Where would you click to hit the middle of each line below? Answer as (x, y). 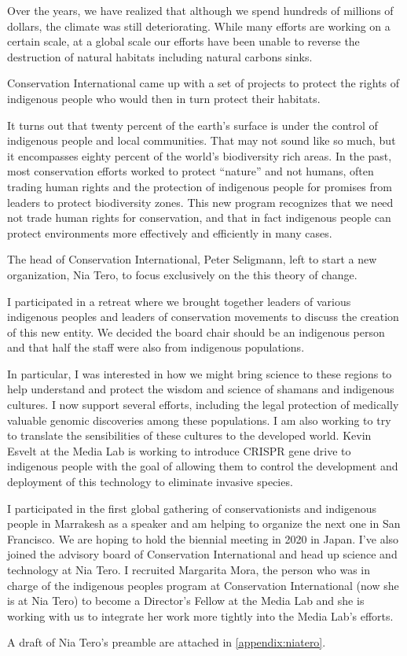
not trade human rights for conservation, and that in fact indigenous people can (199, 217)
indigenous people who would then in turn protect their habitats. (164, 98)
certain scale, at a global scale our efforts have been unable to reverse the (183, 41)
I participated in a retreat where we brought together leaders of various (179, 301)
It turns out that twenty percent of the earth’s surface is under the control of (192, 125)
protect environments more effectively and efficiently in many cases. (170, 232)
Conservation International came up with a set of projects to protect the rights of (203, 83)
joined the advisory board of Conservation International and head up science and (202, 554)
